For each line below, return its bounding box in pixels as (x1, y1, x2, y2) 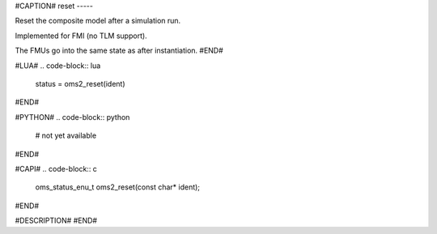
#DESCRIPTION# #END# (15, 215, 97, 226)
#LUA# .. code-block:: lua (15, 61, 101, 70)
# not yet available (35, 130, 97, 141)
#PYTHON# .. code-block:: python (15, 112, 130, 121)
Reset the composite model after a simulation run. (15, 16, 181, 26)
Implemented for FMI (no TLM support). (15, 31, 147, 40)
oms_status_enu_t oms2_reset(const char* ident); (35, 182, 201, 192)
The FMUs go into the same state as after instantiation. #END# (15, 45, 224, 56)
